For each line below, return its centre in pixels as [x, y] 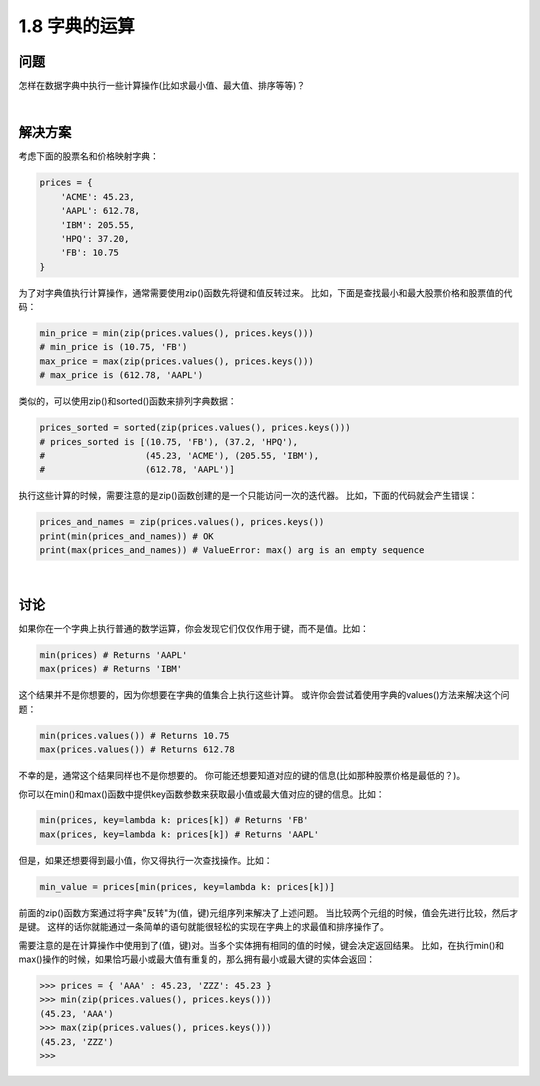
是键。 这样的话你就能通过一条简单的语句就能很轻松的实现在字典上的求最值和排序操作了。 [203, 927]
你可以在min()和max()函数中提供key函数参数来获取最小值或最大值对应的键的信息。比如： [201, 794]
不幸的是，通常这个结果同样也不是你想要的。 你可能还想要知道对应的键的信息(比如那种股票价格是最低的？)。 [242, 776]
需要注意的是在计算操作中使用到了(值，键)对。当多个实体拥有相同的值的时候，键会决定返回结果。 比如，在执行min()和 [261, 945]
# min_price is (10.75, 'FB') [113, 347]
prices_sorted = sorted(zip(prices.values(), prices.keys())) [195, 428]
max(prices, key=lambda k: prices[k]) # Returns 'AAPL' [179, 834]
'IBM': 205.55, [97, 224]
